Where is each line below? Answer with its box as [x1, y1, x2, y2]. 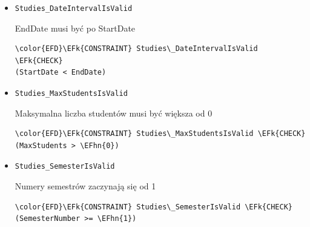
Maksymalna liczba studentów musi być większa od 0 [15, 106, 213, 119]
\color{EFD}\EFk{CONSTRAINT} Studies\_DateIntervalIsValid [15, 44, 258, 53]
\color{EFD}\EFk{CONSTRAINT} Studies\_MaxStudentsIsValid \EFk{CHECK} [15, 129, 306, 138]
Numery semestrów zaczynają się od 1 [15, 180, 156, 192]
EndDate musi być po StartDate [15, 21, 136, 34]
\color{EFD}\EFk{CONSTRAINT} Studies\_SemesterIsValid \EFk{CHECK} [15, 202, 292, 211]
